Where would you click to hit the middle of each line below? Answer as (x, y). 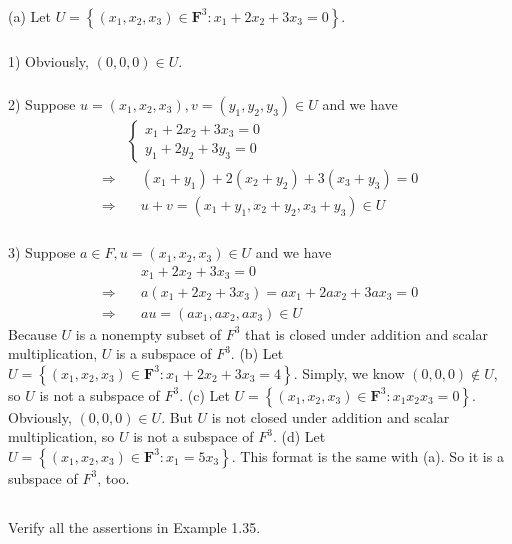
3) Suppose (42, 252)
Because (32, 333)
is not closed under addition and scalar (330, 416)
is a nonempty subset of (148, 333)
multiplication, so (61, 436)
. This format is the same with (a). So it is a (367, 455)
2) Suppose (42, 103)
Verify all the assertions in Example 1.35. (134, 526)
